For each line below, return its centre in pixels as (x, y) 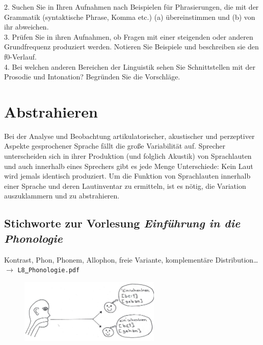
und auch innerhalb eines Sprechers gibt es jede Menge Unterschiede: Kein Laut (129, 166)
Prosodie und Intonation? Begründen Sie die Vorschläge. (92, 77)
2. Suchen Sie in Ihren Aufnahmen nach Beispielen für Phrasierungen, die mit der (131, 7)
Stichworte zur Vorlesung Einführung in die (122, 223)
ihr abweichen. (27, 27)
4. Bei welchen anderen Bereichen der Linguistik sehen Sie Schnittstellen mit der (130, 66)
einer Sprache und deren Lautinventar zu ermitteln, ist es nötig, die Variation (125, 185)
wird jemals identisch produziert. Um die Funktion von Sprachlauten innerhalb (127, 176)
